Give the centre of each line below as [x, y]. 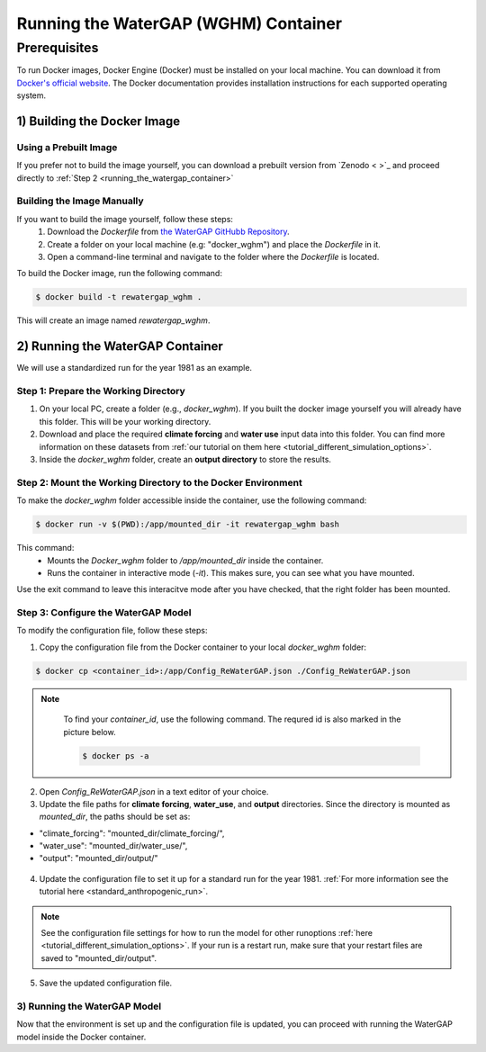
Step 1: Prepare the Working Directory [101, 391]
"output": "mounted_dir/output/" [99, 859]
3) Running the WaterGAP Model [89, 1006]
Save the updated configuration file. [106, 983]
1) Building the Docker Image [99, 121]
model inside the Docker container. [81, 1037]
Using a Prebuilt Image [67, 147]
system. [31, 95]
